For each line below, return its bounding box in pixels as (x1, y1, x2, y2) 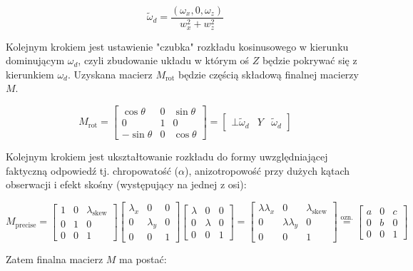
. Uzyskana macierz (68, 66, 153, 81)
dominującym (6, 53, 65, 68)
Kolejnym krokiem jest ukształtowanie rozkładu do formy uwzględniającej (6, 148, 328, 163)
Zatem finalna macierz (6, 252, 103, 267)
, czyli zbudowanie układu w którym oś (78, 53, 250, 68)
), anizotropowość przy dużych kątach (184, 163, 350, 178)
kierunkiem (6, 66, 54, 81)
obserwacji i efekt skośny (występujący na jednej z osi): (6, 177, 247, 192)
